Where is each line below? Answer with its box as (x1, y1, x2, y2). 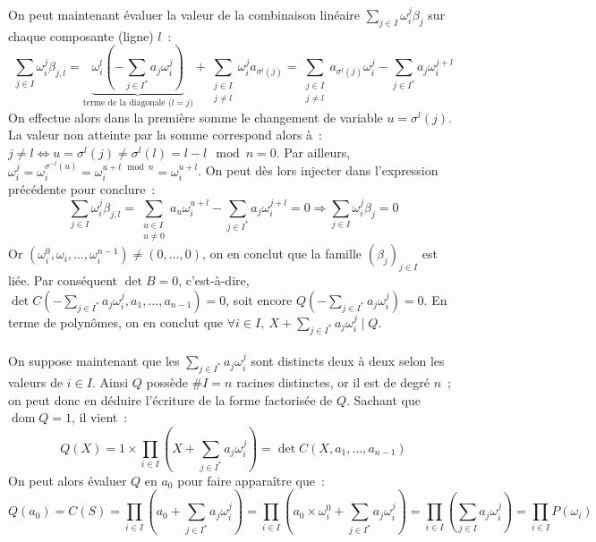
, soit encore (226, 290, 293, 309)
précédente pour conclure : (8, 180, 156, 199)
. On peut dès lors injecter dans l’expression (198, 161, 438, 180)
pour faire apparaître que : (177, 470, 325, 489)
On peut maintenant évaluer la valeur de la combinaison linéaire (8, 5, 360, 23)
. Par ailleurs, (276, 142, 351, 161)
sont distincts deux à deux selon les (251, 351, 445, 370)
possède (146, 373, 188, 392)
